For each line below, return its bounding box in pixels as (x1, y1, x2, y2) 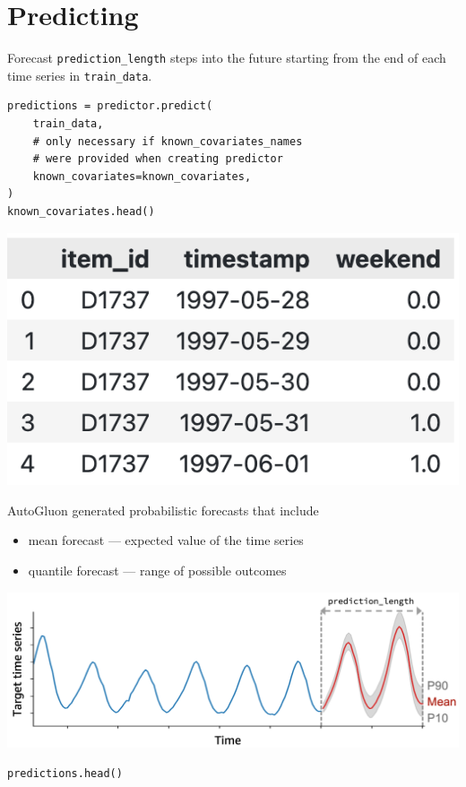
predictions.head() (7, 766, 123, 780)
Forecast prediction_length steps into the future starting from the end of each (7, 48, 446, 67)
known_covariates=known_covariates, (32, 169, 252, 183)
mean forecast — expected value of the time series (28, 531, 304, 549)
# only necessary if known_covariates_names (32, 134, 303, 148)
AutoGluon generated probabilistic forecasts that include (7, 500, 319, 519)
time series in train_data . (7, 65, 152, 84)
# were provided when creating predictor (32, 152, 283, 166)
